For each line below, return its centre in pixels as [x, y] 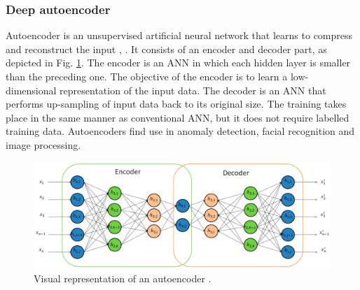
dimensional [31, 90]
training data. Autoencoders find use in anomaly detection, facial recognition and [180, 131]
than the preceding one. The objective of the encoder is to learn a [147, 76]
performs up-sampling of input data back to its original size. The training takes [176, 104]
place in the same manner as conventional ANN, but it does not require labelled [178, 117]
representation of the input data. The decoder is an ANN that [193, 90]
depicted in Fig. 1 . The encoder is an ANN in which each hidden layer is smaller [178, 63]
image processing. [43, 144]
